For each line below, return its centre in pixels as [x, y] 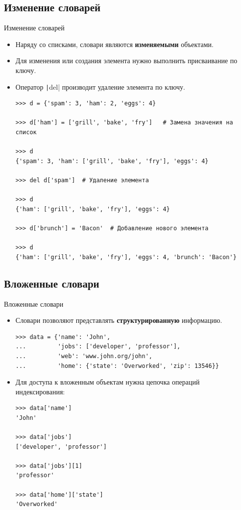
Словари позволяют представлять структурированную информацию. [119, 320]
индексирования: [40, 391]
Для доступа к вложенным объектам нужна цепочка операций [108, 382]
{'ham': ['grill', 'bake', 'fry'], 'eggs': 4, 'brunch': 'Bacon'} [126, 257]
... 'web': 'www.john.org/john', [84, 356]
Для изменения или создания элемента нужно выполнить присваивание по [126, 61]
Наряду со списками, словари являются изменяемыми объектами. [114, 44]
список [26, 133]
